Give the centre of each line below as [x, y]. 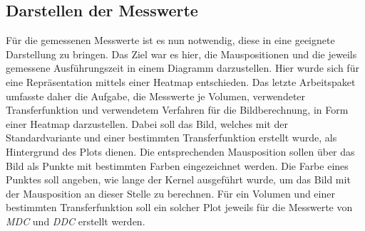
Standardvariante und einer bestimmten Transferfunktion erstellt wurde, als [171, 138]
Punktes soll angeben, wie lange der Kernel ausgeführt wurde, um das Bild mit [178, 179]
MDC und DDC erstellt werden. [76, 221]
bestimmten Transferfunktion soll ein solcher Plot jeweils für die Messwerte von [179, 207]
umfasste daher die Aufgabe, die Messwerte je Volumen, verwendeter [156, 96]
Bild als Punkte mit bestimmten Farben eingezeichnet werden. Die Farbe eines [177, 165]
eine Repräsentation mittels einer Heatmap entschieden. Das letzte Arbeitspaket [181, 81]
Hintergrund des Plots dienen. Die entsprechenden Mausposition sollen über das [180, 151]
